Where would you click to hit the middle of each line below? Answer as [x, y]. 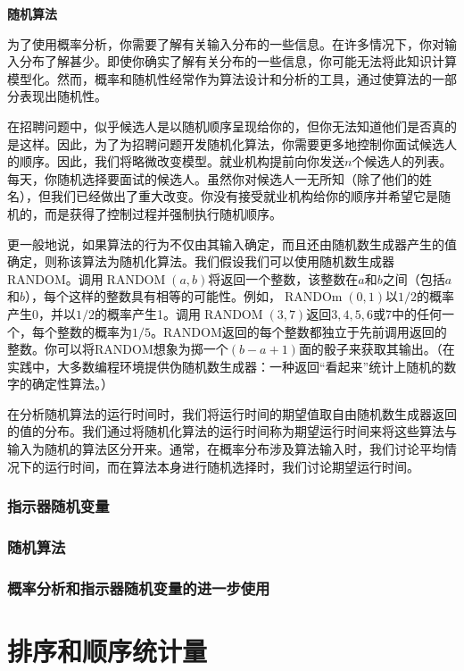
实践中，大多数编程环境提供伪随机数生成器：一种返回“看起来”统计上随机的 [226, 366]
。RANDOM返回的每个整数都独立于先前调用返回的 [299, 331]
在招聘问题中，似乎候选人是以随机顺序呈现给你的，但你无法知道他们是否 [220, 126]
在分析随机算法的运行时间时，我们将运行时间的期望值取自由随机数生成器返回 [232, 413]
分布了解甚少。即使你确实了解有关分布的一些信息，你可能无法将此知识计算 [238, 61]
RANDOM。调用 [55, 278]
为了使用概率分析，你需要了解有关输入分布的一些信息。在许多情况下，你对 [226, 43]
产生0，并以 [41, 313]
